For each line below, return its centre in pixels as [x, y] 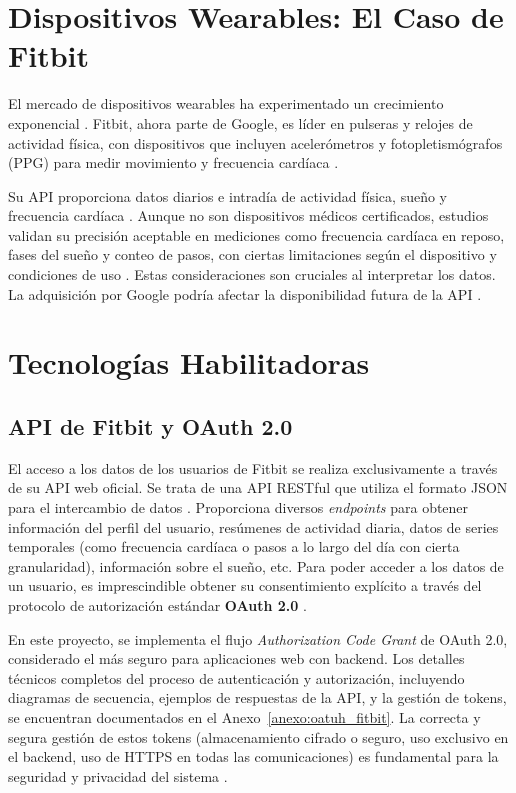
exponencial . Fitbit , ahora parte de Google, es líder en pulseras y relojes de [240, 122]
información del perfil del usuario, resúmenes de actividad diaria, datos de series [253, 526]
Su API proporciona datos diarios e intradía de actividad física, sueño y [227, 195]
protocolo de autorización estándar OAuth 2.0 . [157, 604]
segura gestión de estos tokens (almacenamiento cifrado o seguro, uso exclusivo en [258, 736]
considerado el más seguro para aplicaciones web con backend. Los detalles [236, 658]
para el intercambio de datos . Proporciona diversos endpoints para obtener [238, 507]
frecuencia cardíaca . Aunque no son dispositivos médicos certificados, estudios [248, 215]
